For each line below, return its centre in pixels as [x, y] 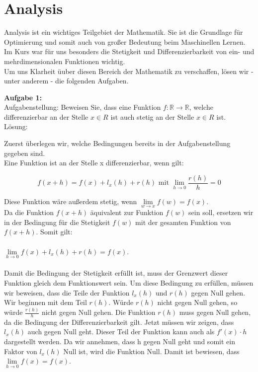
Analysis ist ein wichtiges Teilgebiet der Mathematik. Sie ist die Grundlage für [124, 32]
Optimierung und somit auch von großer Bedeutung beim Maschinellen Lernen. [125, 41]
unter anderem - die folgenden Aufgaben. [66, 81]
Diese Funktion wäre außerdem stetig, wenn [71, 201]
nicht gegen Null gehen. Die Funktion [98, 312]
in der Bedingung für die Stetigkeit [57, 222]
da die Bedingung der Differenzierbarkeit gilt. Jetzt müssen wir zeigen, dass [119, 322]
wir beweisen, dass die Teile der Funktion [67, 292]
